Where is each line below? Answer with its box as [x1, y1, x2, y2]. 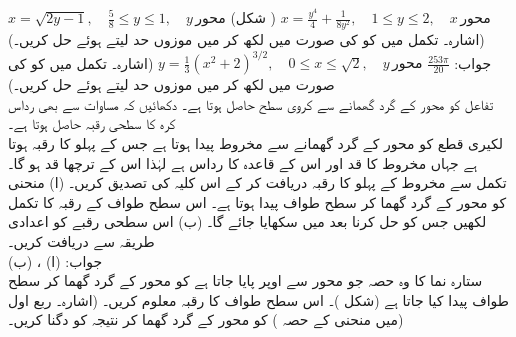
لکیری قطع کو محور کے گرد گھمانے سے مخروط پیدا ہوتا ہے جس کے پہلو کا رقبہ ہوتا [8, 133, 503, 154]
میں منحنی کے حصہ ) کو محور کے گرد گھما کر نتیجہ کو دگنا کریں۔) [8, 309, 404, 330]
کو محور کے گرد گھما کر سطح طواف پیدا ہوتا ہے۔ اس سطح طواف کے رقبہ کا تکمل [8, 191, 507, 212]
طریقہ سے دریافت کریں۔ [8, 230, 155, 251]
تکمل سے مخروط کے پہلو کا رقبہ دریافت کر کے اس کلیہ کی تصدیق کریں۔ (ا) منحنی [8, 172, 507, 193]
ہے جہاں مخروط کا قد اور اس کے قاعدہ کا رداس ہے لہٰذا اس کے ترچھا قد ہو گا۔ [8, 152, 478, 173]
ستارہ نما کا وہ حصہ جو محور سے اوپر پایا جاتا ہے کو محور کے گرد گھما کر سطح [8, 270, 483, 291]
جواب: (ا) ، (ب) [8, 250, 103, 271]
